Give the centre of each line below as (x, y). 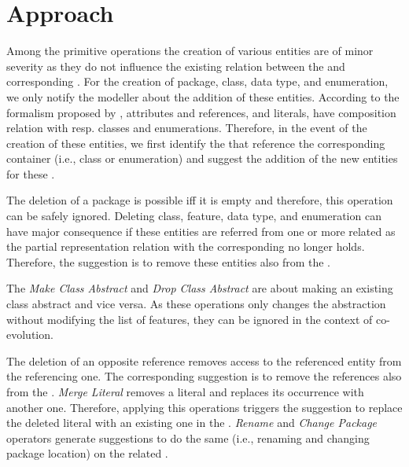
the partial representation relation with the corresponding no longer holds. (186, 246)
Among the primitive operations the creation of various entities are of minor (190, 51)
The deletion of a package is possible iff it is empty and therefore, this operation (200, 200)
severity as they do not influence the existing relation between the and (176, 66)
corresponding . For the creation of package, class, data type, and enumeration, (197, 81)
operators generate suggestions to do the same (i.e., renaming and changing (188, 438)
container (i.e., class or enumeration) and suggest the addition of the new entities (202, 158)
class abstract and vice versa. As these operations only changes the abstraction (196, 304)
